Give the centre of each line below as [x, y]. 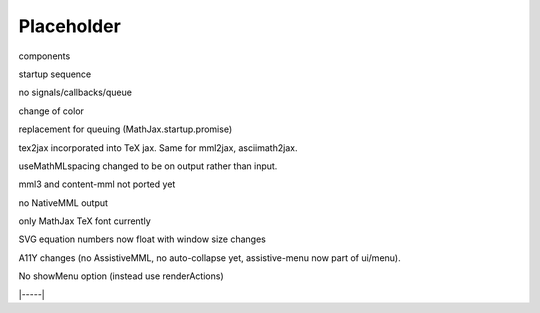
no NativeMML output [63, 202]
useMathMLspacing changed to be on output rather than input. [148, 166]
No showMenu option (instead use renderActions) [121, 276]
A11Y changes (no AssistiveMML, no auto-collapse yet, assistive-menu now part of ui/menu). [209, 257]
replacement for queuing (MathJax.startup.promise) [125, 129]
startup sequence [55, 74]
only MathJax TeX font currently [85, 221]
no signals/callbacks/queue [75, 92]
